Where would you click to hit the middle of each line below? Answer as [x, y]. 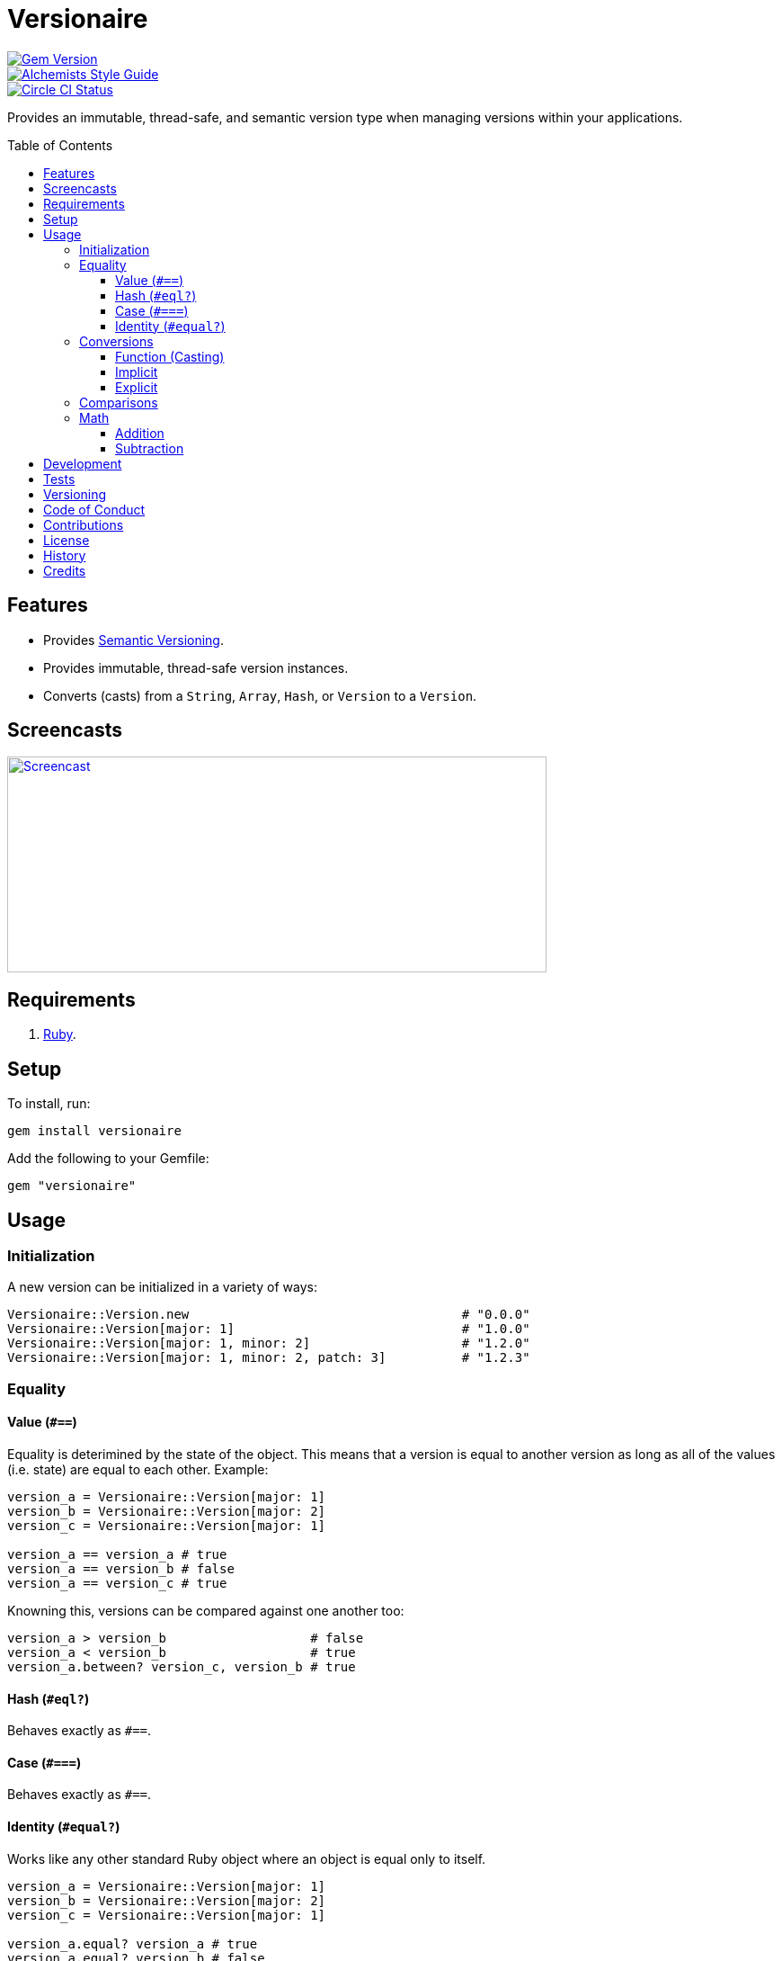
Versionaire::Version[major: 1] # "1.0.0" [269, 1329]
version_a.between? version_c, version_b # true [182, 1666]
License [67, 540]
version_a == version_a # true [117, 1554]
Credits [65, 570]
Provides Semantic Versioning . [133, 640]
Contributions [84, 524]
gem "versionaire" [72, 1186]
